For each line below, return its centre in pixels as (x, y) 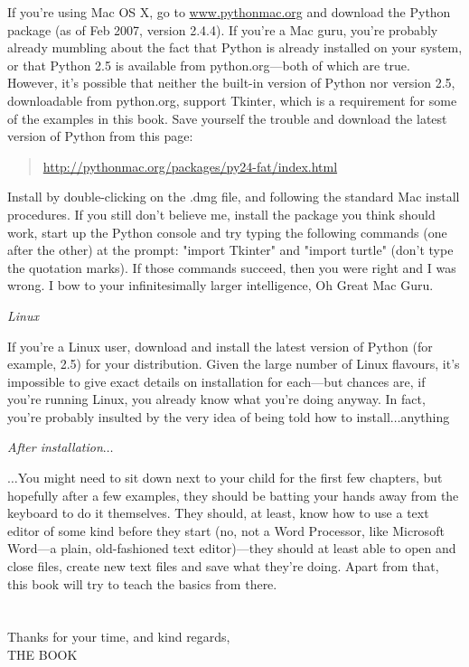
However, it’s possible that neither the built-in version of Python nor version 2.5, (231, 83)
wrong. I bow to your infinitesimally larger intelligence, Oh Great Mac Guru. (220, 285)
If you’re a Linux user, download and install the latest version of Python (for (220, 346)
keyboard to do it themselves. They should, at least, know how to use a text (218, 513)
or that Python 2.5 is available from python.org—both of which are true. (209, 65)
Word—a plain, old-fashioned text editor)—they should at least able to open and (232, 548)
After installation (55, 447)
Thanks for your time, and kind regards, (119, 637)
